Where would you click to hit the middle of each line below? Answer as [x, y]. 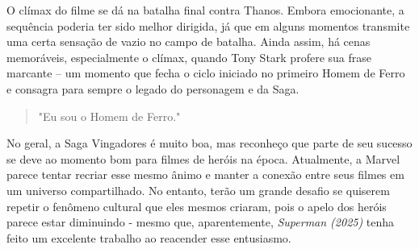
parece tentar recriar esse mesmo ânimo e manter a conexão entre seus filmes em [205, 174]
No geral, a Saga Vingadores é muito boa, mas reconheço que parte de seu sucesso [209, 143]
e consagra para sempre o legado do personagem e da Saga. [153, 88]
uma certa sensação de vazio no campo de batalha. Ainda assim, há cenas [189, 41]
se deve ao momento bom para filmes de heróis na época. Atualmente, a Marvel [203, 158]
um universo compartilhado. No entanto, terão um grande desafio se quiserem [198, 190]
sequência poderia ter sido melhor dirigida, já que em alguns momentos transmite [208, 25]
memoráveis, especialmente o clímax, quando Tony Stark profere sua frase [189, 57]
